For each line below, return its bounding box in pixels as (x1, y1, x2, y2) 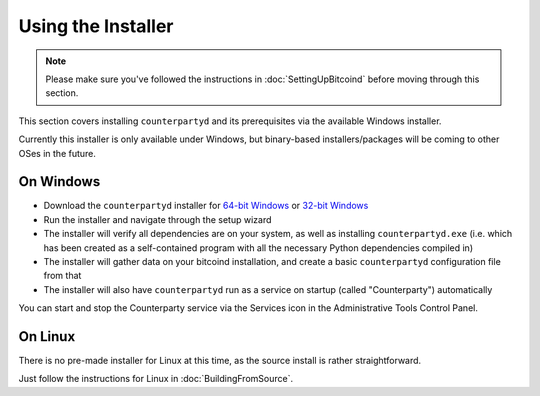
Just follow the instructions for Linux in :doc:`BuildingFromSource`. (18, 373, 294, 385)
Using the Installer (18, 15, 174, 37)
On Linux (18, 328, 76, 345)
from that (43, 270, 82, 282)
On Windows (18, 173, 101, 190)
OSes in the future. (18, 147, 97, 159)
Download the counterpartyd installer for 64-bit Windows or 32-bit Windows (43, 200, 369, 212)
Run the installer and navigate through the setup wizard (43, 213, 272, 225)
